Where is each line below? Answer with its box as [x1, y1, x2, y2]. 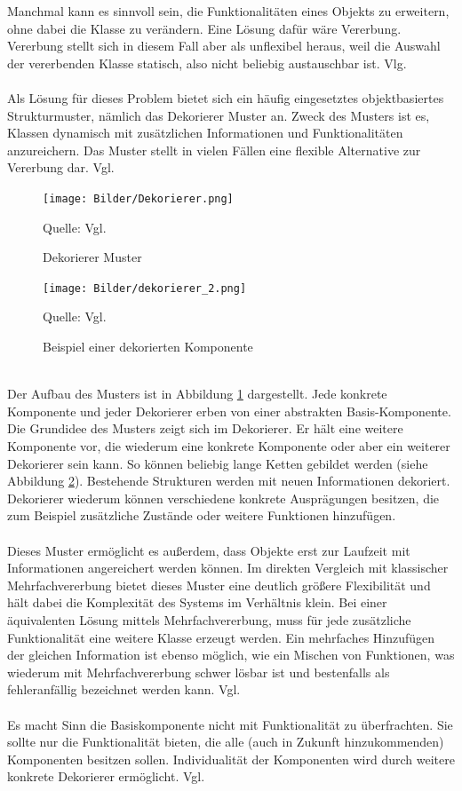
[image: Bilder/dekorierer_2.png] [43, 281, 247, 295]
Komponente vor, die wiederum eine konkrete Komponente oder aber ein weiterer [7, 437, 450, 455]
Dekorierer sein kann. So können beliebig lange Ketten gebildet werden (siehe [7, 454, 428, 472]
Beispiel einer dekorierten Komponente [43, 337, 253, 356]
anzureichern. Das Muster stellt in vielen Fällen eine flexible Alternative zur [7, 140, 421, 159]
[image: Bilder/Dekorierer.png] [43, 192, 234, 205]
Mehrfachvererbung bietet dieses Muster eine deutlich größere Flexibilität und [7, 575, 431, 594]
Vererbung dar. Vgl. [7, 158, 115, 177]
